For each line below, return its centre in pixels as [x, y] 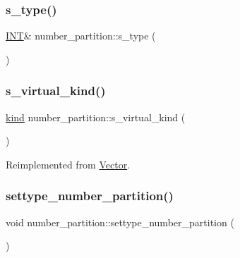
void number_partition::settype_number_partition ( [120, 222]
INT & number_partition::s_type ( [81, 36]
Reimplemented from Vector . [68, 164]
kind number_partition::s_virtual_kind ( [96, 117]
